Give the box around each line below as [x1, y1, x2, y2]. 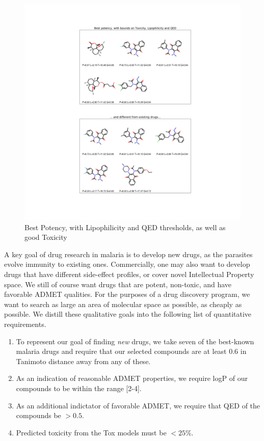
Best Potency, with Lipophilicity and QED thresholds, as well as [24, 222, 226, 232]
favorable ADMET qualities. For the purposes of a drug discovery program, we [4, 289, 250, 299]
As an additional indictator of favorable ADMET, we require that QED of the [16, 400, 260, 410]
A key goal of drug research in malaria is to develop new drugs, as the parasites [4, 249, 253, 259]
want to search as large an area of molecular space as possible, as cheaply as [4, 298, 242, 309]
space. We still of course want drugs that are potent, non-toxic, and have [4, 279, 232, 289]
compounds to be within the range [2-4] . [16, 382, 142, 393]
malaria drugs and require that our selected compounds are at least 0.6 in [16, 346, 247, 356]
